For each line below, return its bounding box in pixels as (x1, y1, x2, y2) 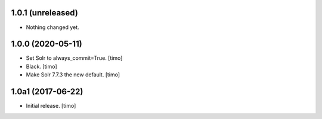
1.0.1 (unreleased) (11, 8, 79, 18)
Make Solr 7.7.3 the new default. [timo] (26, 71, 120, 78)
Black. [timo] (26, 63, 57, 70)
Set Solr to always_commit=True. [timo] (26, 54, 123, 62)
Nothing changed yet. (26, 24, 80, 31)
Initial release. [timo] (26, 102, 76, 110)
